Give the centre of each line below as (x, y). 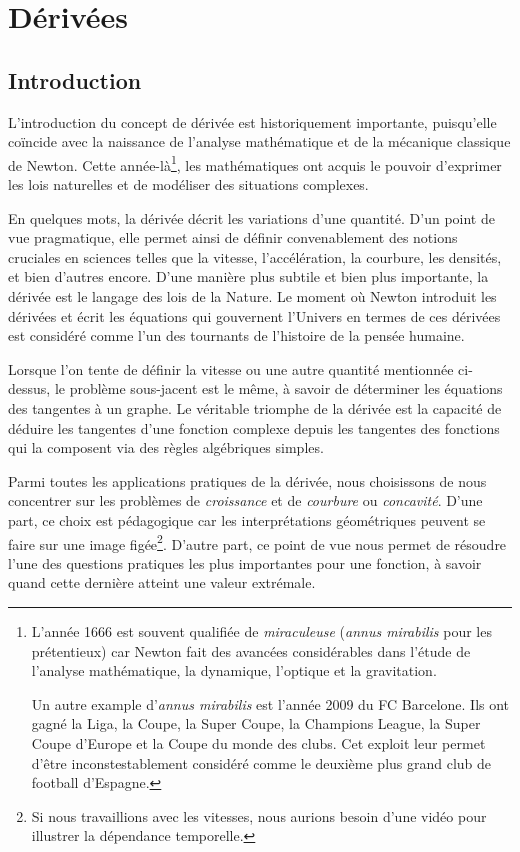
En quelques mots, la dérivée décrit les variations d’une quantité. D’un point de (251, 217)
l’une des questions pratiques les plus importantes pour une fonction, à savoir (245, 562)
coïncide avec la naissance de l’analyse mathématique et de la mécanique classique (259, 141)
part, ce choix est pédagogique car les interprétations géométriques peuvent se (247, 519)
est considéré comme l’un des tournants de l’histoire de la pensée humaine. (236, 335)
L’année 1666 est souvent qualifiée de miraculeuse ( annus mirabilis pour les (261, 630)
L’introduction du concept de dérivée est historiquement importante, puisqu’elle (252, 121)
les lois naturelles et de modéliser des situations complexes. (188, 184)
